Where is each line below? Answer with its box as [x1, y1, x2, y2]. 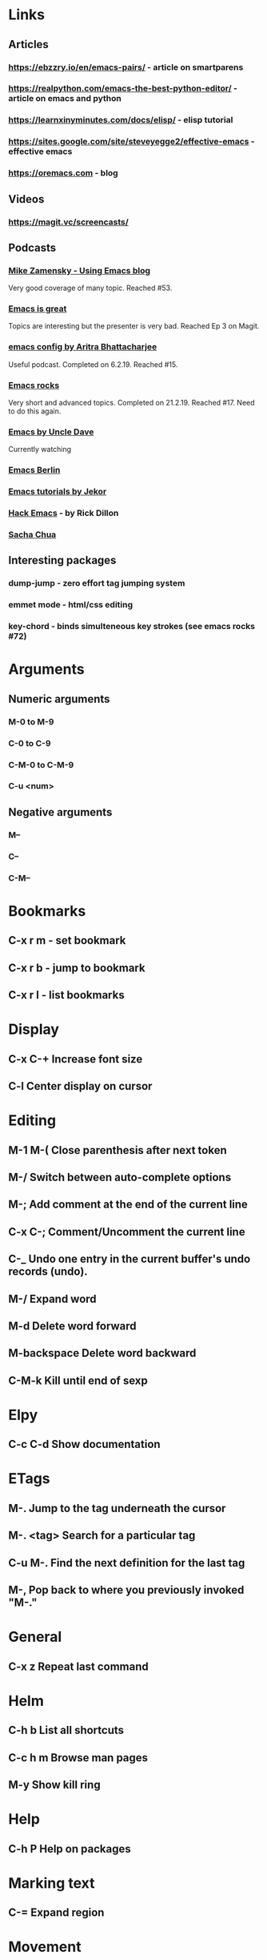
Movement [8, 1938, 82, 1956]
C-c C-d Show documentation [8, 1438, 161, 1451]
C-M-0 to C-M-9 [8, 759, 74, 770]
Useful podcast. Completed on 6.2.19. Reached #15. [8, 359, 178, 369]
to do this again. [8, 406, 62, 416]
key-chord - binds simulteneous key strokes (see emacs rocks [8, 621, 256, 632]
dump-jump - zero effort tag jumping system [8, 578, 185, 589]
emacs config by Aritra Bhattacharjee [8, 341, 157, 353]
